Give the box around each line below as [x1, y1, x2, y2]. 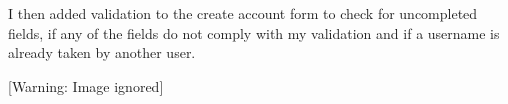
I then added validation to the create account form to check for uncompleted [8, 3, 478, 23]
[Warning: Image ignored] [8, 75, 164, 96]
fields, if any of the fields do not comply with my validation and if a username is [8, 22, 500, 43]
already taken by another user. [8, 42, 196, 63]
